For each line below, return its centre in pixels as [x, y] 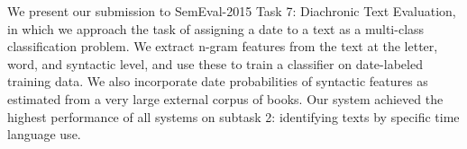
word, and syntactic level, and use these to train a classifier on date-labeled [215, 63]
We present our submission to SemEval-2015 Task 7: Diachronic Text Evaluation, [232, 11]
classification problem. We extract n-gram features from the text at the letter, [223, 46]
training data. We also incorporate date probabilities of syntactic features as [218, 81]
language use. [44, 134]
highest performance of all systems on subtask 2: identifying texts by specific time [233, 116]
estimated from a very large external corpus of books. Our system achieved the [225, 98]
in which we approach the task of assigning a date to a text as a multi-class [216, 28]
